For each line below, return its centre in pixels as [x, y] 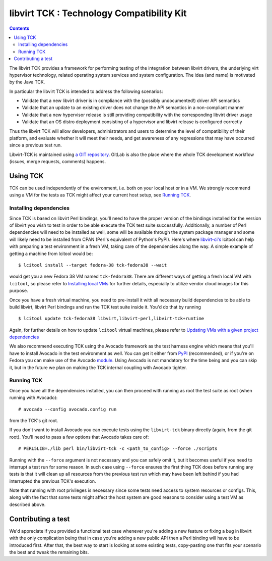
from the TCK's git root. [34, 420]
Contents [19, 28]
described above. [27, 504]
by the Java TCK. [27, 82]
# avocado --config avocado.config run [67, 409]
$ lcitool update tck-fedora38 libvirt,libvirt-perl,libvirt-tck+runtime [111, 319]
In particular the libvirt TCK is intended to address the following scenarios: [86, 91]
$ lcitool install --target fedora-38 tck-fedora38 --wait [93, 265]
